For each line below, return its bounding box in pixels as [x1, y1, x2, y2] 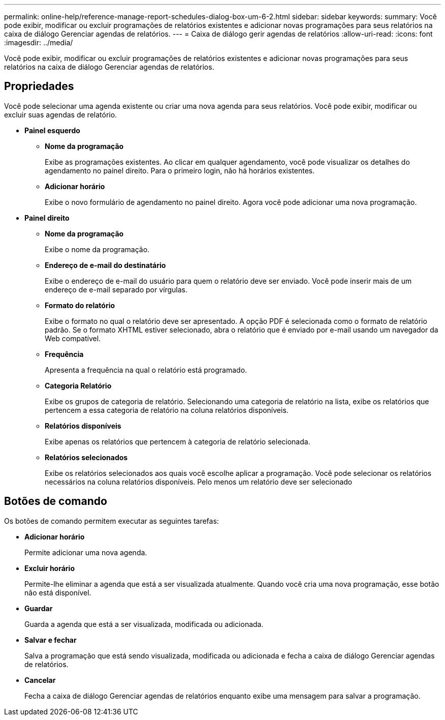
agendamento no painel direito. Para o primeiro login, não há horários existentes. [45, 166, 315, 175]
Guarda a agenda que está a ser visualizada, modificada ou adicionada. [24, 619, 264, 628]
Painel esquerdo [24, 126, 80, 135]
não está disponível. [24, 588, 91, 597]
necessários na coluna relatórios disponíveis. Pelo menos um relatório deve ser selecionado [45, 477, 353, 486]
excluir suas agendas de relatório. [4, 110, 117, 119]
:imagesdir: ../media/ [4, 38, 73, 47]
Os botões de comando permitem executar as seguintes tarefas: [4, 516, 219, 525]
